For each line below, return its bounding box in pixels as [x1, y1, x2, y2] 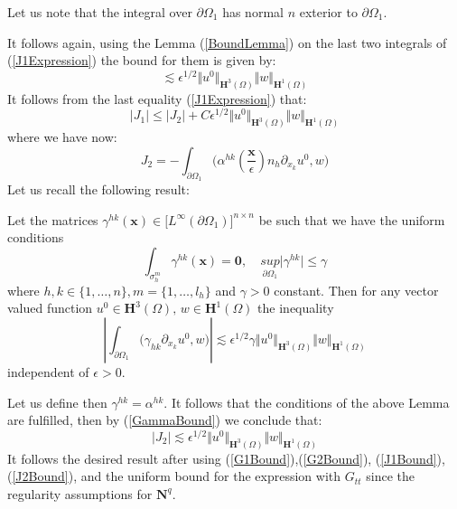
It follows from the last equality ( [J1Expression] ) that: [7, 89, 307, 108]
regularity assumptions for [7, 484, 153, 503]
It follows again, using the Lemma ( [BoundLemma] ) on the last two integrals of [7, 33, 447, 52]
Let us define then [7, 392, 107, 411]
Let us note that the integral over [7, 3, 192, 21]
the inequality [257, 298, 334, 317]
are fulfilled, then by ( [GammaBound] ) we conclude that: [7, 410, 322, 429]
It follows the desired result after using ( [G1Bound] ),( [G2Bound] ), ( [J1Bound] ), [7, 448, 445, 467]
